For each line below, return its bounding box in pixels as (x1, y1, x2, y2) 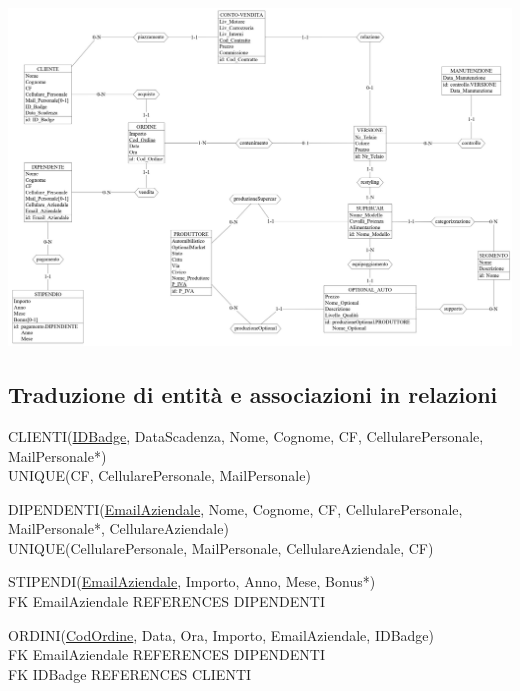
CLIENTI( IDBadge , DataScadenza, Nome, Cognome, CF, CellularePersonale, (8, 425, 484, 446)
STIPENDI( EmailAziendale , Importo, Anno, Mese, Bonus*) (8, 571, 376, 592)
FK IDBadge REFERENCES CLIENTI (8, 663, 252, 684)
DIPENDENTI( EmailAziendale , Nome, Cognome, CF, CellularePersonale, (8, 498, 463, 519)
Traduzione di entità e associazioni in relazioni (8, 379, 498, 410)
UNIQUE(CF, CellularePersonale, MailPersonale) (8, 465, 311, 486)
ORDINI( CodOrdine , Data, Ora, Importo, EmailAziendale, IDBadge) (8, 624, 435, 645)
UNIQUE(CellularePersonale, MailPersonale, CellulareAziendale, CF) (8, 537, 434, 558)
